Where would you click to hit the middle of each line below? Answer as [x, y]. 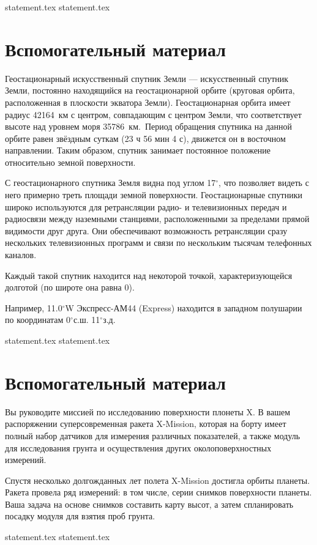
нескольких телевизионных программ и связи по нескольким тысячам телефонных [158, 243]
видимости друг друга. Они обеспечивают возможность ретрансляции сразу [146, 230]
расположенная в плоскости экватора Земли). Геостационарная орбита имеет [148, 102]
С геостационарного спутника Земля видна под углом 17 [110, 183]
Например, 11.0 [34, 307]
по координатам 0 [38, 320]
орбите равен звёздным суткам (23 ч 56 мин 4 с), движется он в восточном [145, 138]
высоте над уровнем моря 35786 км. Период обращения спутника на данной [148, 126]
